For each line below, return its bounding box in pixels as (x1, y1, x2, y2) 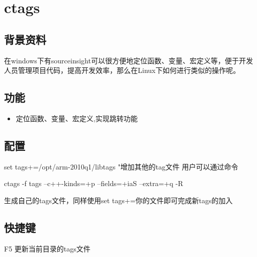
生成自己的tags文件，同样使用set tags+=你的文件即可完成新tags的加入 (4, 195, 233, 205)
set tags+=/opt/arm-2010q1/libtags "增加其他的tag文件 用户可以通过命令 (4, 161, 238, 172)
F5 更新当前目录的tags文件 (4, 243, 91, 253)
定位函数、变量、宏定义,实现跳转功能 (16, 113, 138, 123)
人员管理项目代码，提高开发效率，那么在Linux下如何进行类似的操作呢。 (4, 65, 240, 75)
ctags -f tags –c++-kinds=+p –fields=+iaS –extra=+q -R (4, 178, 183, 189)
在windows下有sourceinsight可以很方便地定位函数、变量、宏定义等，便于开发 (4, 55, 253, 65)
